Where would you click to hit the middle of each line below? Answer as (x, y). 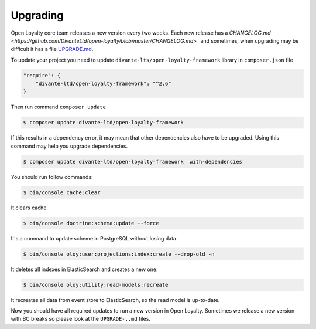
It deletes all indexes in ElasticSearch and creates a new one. (84, 269)
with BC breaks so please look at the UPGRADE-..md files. (80, 319)
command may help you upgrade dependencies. (69, 146)
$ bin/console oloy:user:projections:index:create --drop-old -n (119, 254)
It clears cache (29, 208)
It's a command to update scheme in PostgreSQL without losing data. (94, 238)
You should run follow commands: (52, 177)
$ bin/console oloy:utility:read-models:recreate (96, 285)
